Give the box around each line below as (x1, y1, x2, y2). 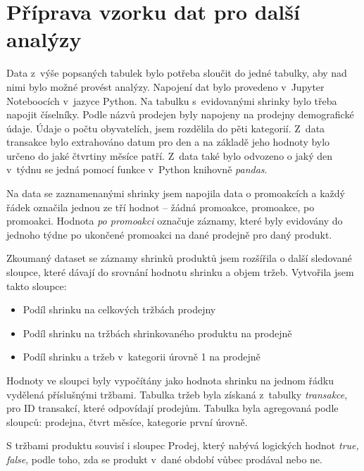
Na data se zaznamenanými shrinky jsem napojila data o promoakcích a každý (6, 186, 345, 201)
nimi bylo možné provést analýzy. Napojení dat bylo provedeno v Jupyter (6, 79, 325, 94)
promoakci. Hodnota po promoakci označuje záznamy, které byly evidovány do (6, 213, 343, 228)
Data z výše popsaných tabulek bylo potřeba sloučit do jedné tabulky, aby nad (6, 65, 347, 80)
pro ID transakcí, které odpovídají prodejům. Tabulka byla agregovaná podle (6, 401, 339, 415)
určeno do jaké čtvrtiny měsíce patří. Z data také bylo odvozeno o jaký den (6, 148, 332, 163)
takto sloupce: (6, 278, 67, 293)
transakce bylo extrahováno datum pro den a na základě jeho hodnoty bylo (6, 134, 330, 149)
